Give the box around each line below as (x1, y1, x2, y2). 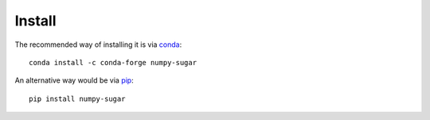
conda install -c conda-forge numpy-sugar (29, 58, 197, 67)
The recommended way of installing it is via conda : (14, 40, 182, 49)
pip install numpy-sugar (29, 94, 126, 103)
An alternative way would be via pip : (14, 75, 135, 85)
